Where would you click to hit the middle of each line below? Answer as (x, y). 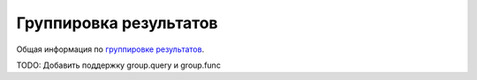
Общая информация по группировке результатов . (110, 49)
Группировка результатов (117, 23)
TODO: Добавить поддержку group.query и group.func (118, 65)
